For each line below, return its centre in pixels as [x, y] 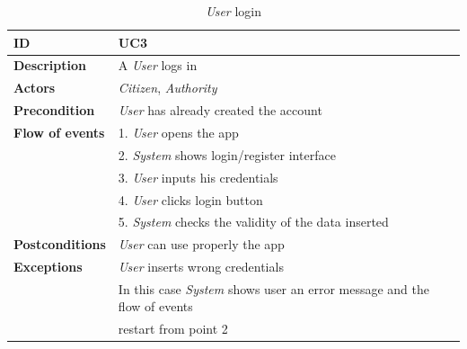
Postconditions [60, 244]
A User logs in [158, 65]
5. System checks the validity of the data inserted [253, 222]
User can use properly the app [201, 244]
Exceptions [48, 267]
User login [233, 11]
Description [50, 65]
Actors [35, 88]
